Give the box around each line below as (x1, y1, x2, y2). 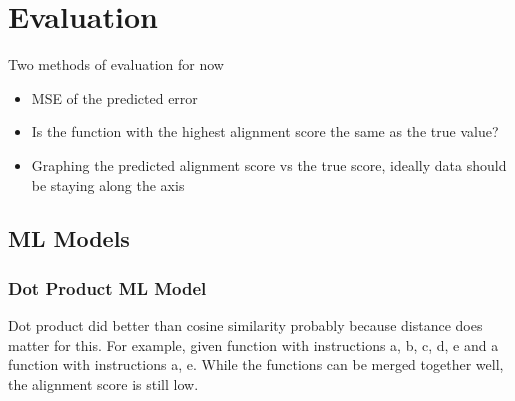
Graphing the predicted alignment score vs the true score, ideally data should (31, 154, 507, 175)
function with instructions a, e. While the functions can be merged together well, (8, 354, 504, 375)
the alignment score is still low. (8, 373, 199, 394)
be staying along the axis (31, 174, 185, 195)
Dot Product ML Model (8, 275, 207, 300)
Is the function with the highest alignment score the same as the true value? (31, 121, 499, 142)
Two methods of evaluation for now (8, 54, 224, 75)
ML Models (8, 223, 130, 254)
